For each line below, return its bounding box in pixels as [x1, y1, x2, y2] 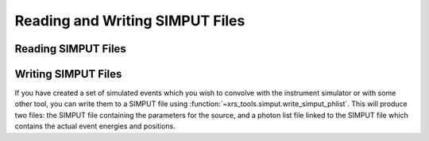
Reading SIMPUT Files [14, 42, 126, 55]
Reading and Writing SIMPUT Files [14, 12, 245, 29]
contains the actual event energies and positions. [14, 121, 176, 131]
